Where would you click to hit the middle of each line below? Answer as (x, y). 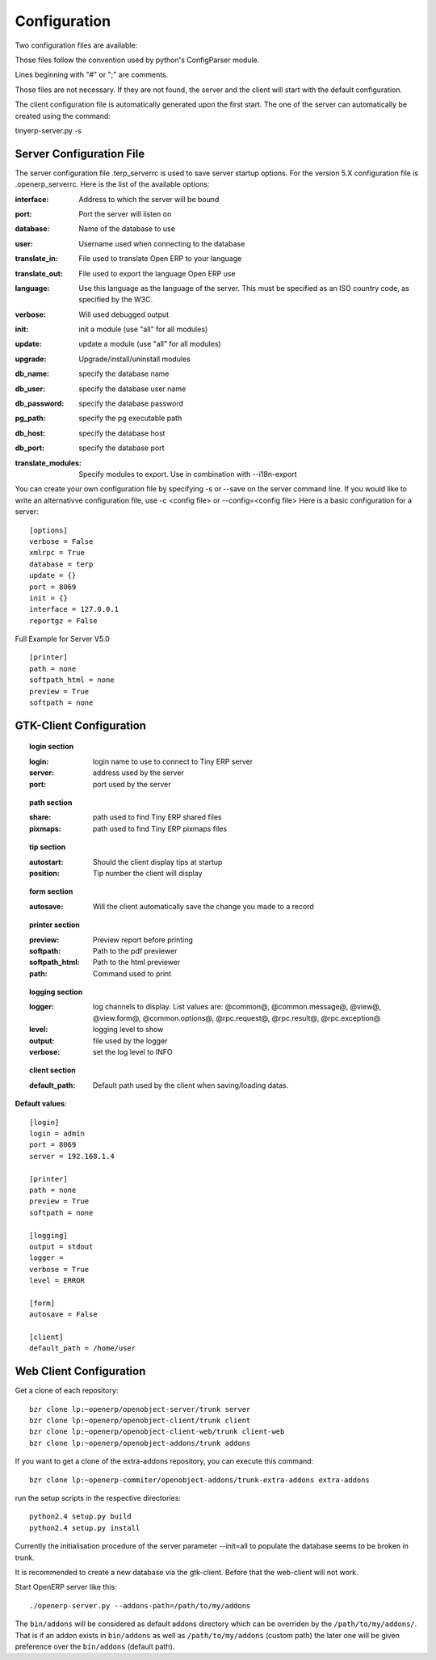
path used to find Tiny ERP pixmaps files (160, 828)
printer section (55, 925)
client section (52, 1070)
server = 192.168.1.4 (72, 1156)
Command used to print (132, 973)
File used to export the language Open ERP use (157, 273)
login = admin (57, 1133)
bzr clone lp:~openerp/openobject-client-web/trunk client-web (157, 1432)
